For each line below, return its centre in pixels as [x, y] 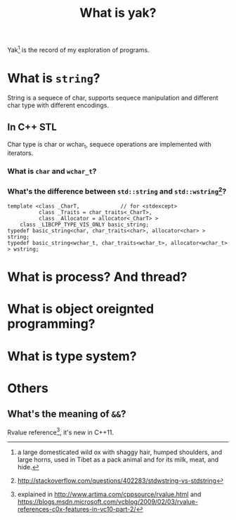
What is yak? [118, 13]
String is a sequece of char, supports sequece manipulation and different [113, 98]
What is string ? [54, 78]
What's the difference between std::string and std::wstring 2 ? [117, 191]
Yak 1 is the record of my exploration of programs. [78, 49]
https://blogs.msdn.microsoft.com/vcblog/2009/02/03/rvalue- [107, 502]
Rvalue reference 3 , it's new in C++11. [61, 432]
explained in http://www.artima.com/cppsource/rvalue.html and [109, 494]
